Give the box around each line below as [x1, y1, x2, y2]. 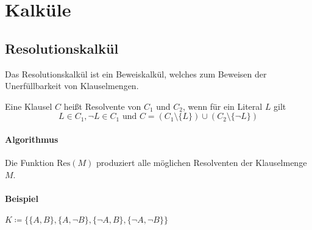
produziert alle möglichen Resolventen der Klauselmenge [96, 156, 307, 169]
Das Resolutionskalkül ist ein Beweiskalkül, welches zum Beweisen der [5, 67, 267, 80]
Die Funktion [5, 156, 54, 169]
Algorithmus [5, 132, 58, 145]
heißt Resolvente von [63, 99, 141, 112]
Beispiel [5, 192, 38, 204]
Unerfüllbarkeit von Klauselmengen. [5, 79, 139, 92]
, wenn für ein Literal [183, 99, 263, 112]
